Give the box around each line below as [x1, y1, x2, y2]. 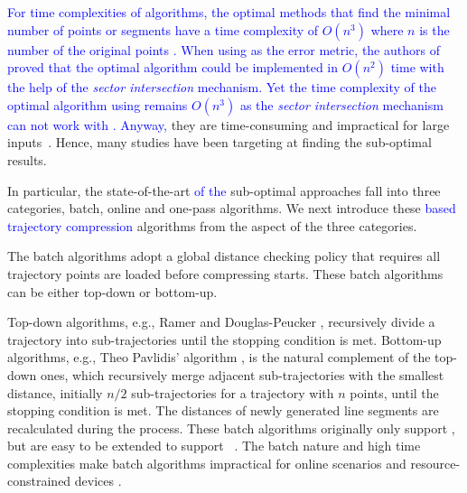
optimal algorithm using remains [7, 95, 188, 114]
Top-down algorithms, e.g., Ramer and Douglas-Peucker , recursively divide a [7, 312, 435, 331]
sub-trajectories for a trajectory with [131, 383, 334, 402]
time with [390, 58, 444, 77]
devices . [74, 471, 122, 490]
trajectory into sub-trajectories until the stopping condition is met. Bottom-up [7, 330, 442, 349]
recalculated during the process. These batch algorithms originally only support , [7, 418, 455, 437]
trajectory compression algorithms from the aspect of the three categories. [7, 216, 417, 235]
